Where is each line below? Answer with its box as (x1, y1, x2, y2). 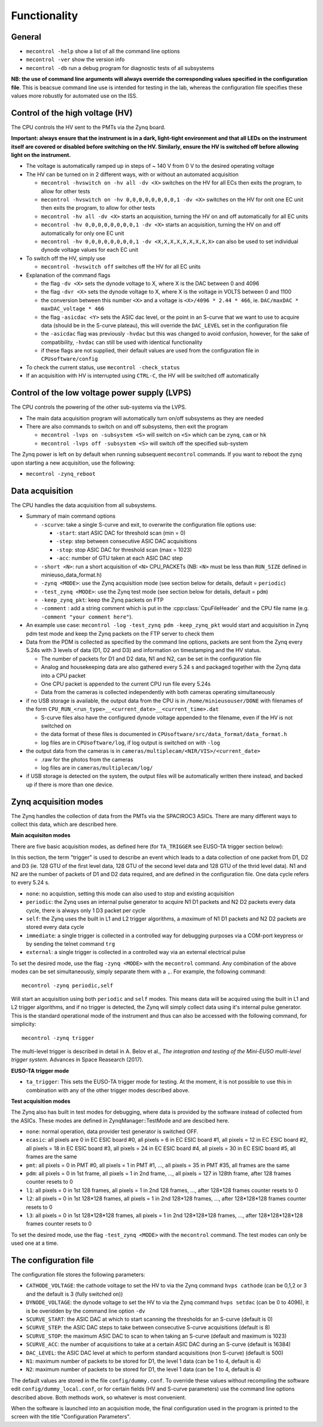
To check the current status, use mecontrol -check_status (26, 363, 180, 371)
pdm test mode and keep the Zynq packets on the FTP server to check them (26, 630, 215, 637)
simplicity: (11, 1021, 36, 1028)
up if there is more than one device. (26, 781, 114, 788)
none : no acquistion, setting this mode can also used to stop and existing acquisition (26, 890, 234, 897)
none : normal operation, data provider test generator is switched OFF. (26, 1128, 199, 1135)
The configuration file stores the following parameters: (11, 1271, 146, 1278)
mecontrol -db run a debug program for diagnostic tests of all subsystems (26, 64, 215, 71)
